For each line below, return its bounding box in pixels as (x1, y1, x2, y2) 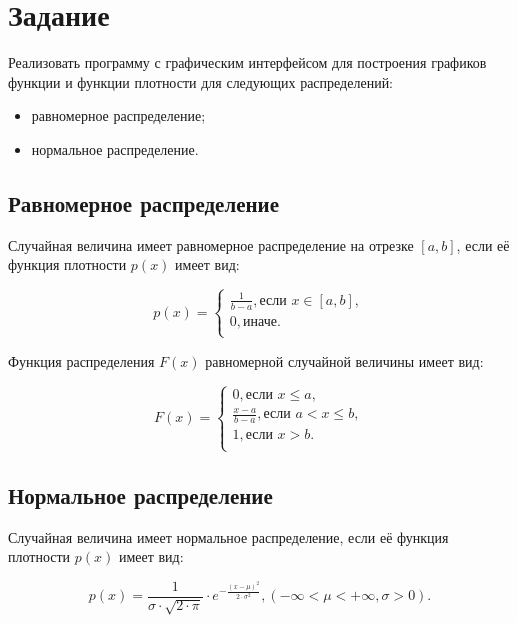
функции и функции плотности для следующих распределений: (8, 71, 394, 92)
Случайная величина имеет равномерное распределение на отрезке (8, 234, 414, 255)
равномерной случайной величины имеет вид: (205, 350, 484, 371)
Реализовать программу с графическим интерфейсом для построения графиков (8, 52, 487, 73)
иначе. (243, 314, 281, 329)
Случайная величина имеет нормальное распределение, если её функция (8, 526, 449, 547)
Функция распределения (8, 350, 155, 371)
